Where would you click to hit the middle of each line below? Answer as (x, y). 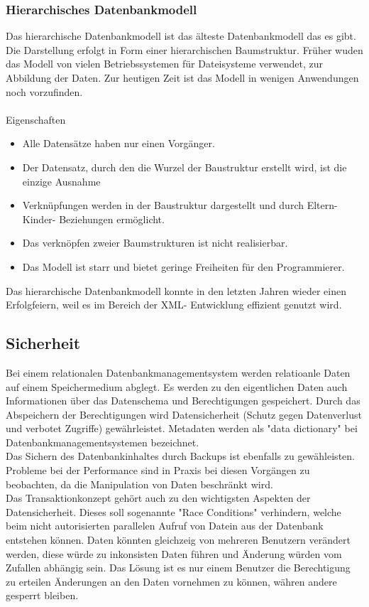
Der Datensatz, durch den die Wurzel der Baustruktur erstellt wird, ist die (184, 167)
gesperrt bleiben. (42, 595)
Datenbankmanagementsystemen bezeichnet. (103, 442)
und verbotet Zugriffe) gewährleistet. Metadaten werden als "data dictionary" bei (182, 428)
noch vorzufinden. (44, 91)
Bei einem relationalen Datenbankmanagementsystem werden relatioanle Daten (178, 372)
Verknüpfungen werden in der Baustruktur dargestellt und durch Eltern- (180, 205)
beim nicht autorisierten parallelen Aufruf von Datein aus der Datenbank (165, 526)
